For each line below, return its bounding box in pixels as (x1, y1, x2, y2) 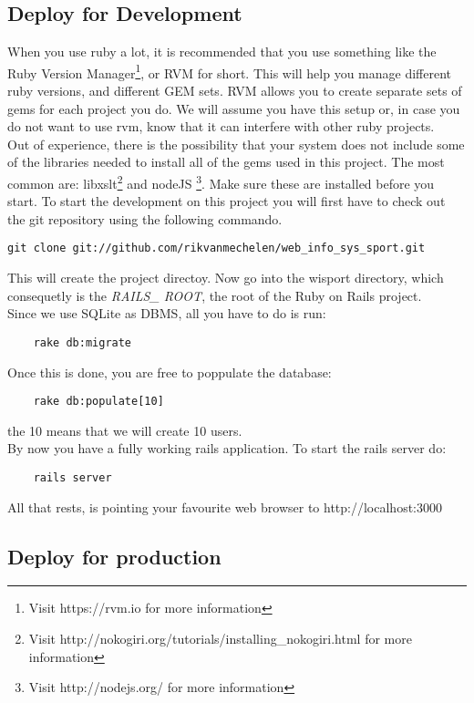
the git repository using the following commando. (7, 209, 283, 228)
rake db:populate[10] (33, 395, 164, 408)
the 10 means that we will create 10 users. (7, 420, 242, 439)
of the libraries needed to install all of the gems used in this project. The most (7, 152, 445, 171)
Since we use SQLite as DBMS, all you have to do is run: (7, 304, 326, 323)
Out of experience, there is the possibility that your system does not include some (7, 134, 465, 153)
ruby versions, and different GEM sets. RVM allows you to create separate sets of (7, 81, 462, 100)
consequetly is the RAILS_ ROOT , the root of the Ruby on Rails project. (7, 285, 422, 305)
